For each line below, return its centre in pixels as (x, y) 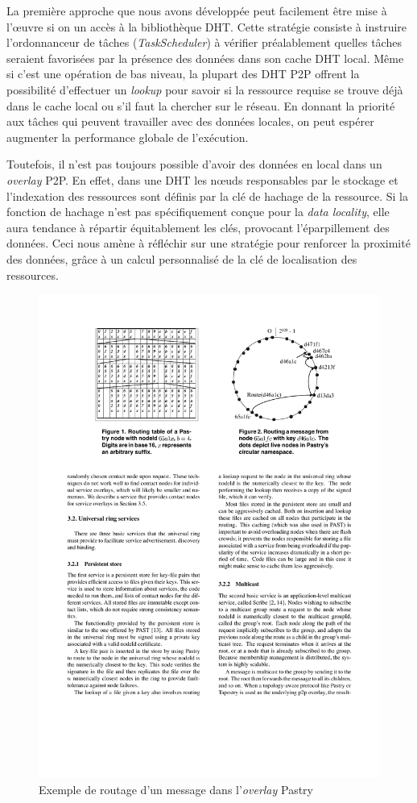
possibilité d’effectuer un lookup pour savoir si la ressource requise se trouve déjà (205, 89)
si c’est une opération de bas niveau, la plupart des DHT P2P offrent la (183, 74)
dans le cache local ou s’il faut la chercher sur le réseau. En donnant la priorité (201, 105)
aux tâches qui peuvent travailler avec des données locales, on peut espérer (190, 121)
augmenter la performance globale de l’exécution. (128, 137)
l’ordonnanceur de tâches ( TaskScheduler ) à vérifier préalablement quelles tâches (204, 42)
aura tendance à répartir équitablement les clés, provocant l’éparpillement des (198, 227)
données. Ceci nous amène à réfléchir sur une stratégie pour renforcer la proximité (208, 243)
